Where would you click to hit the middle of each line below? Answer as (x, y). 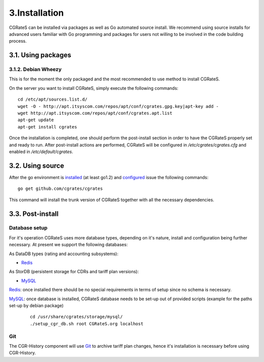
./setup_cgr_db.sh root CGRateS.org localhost (87, 323)
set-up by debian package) (36, 305)
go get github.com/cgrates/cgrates (60, 189)
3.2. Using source (37, 166)
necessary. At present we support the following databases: (68, 245)
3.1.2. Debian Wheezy (35, 70)
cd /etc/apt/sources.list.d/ (53, 100)
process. (18, 41)
